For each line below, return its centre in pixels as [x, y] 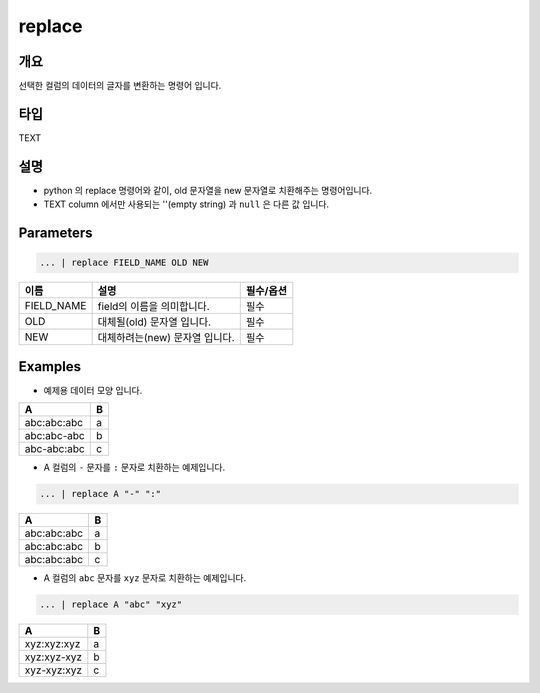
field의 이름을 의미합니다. [153, 307]
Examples [50, 366]
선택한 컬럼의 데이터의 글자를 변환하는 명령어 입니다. [120, 86]
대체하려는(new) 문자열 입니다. [166, 338]
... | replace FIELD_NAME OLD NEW [124, 263]
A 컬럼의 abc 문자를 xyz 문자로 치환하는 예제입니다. [145, 578]
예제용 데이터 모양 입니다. [93, 390]
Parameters [55, 233]
